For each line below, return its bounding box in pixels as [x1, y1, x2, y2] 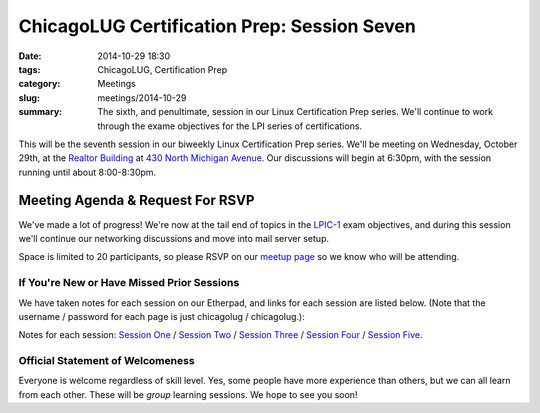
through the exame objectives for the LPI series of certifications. [97, 120, 363, 132]
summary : [18, 106, 63, 118]
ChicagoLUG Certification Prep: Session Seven [18, 15, 417, 37]
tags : [18, 63, 41, 75]
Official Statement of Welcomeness [18, 354, 195, 368]
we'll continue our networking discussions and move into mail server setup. [18, 232, 330, 244]
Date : [18, 50, 42, 62]
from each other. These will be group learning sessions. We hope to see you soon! [18, 388, 358, 400]
